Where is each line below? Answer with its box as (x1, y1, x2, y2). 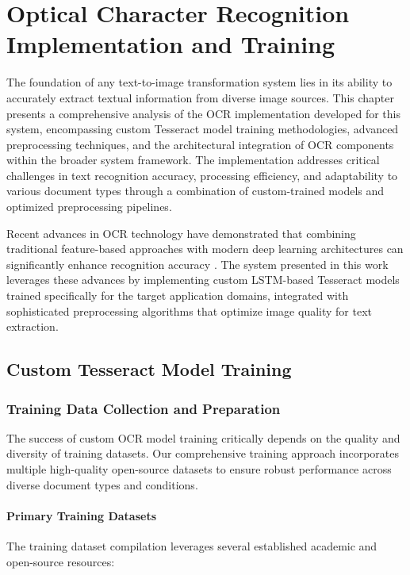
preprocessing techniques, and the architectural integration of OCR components (6, 136, 394, 152)
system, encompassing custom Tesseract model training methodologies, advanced (6, 121, 399, 137)
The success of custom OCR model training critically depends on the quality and (6, 429, 400, 446)
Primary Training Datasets (6, 507, 156, 523)
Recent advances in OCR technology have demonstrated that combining (6, 224, 356, 241)
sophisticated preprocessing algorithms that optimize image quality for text (6, 302, 372, 319)
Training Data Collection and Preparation (6, 398, 281, 418)
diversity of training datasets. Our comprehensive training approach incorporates (6, 445, 400, 462)
